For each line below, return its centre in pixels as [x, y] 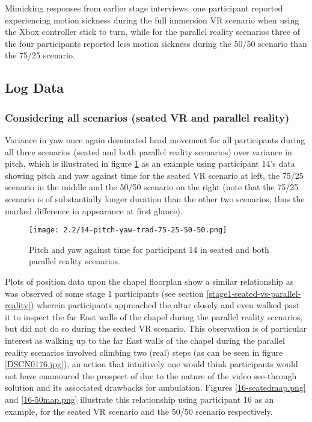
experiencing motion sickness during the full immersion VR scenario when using [152, 20]
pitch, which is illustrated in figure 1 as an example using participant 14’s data [150, 163]
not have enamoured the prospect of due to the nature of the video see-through [151, 375]
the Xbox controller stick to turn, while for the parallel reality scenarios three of [152, 32]
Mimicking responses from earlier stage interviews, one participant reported [144, 8]
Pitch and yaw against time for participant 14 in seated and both [149, 249]
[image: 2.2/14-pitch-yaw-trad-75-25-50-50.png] [128, 230]
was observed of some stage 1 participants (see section [104, 293]
